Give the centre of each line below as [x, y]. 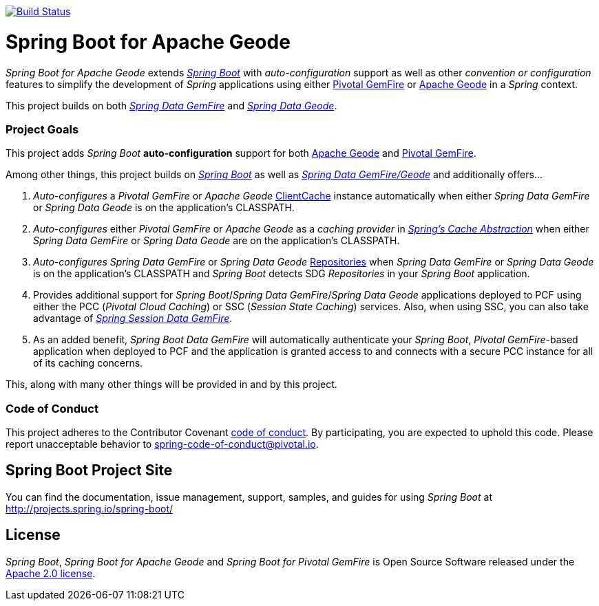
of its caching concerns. [88, 363]
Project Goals [42, 129]
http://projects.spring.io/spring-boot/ [90, 508]
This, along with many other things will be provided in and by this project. [171, 385]
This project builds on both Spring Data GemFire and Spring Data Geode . [171, 105]
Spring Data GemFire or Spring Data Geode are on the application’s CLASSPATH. [217, 241]
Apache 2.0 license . [51, 573]
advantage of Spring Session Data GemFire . [133, 318]
